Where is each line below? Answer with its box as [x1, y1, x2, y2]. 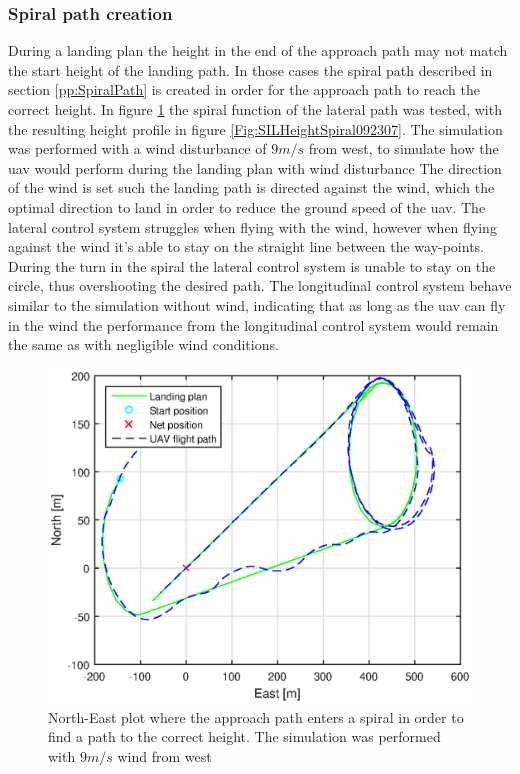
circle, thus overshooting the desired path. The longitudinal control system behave [8, 275, 512, 296]
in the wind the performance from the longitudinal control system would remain [8, 314, 499, 335]
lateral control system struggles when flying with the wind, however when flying [8, 216, 497, 237]
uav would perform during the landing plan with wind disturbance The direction [8, 157, 502, 178]
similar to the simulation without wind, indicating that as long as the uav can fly [8, 294, 506, 315]
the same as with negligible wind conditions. [8, 334, 279, 355]
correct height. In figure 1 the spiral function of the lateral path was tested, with [8, 99, 502, 119]
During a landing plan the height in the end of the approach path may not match [8, 40, 508, 61]
